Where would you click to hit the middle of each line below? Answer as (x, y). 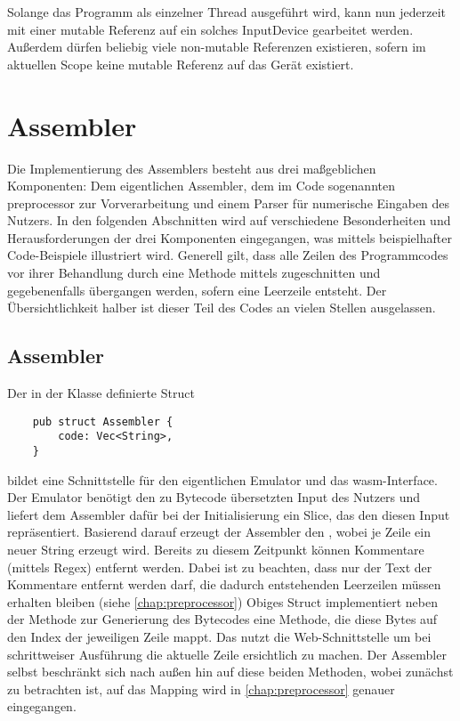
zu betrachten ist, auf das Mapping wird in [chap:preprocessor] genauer (201, 689)
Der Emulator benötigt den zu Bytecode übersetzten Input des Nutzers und (214, 497)
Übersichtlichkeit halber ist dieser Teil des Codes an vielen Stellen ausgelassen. (222, 308)
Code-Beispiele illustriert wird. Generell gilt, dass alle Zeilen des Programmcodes (228, 255)
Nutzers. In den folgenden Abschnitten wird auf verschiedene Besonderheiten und (229, 220)
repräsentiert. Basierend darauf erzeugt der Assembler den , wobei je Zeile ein (219, 532)
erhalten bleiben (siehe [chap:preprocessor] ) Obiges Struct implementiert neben (222, 601)
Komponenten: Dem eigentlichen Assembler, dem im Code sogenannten (201, 186)
